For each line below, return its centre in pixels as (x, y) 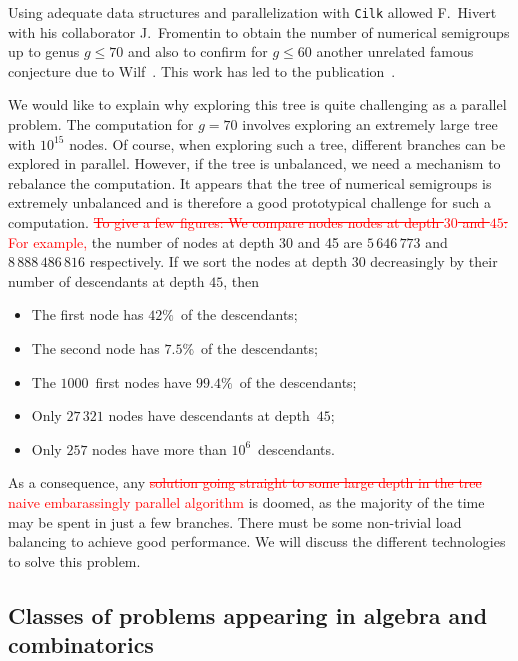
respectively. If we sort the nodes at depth (218, 261)
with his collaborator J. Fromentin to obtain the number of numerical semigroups (259, 31)
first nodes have (143, 381)
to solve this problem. (74, 560)
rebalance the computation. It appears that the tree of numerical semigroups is (250, 182)
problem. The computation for (101, 124)
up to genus (44, 51)
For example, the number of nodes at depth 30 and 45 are (185, 241)
